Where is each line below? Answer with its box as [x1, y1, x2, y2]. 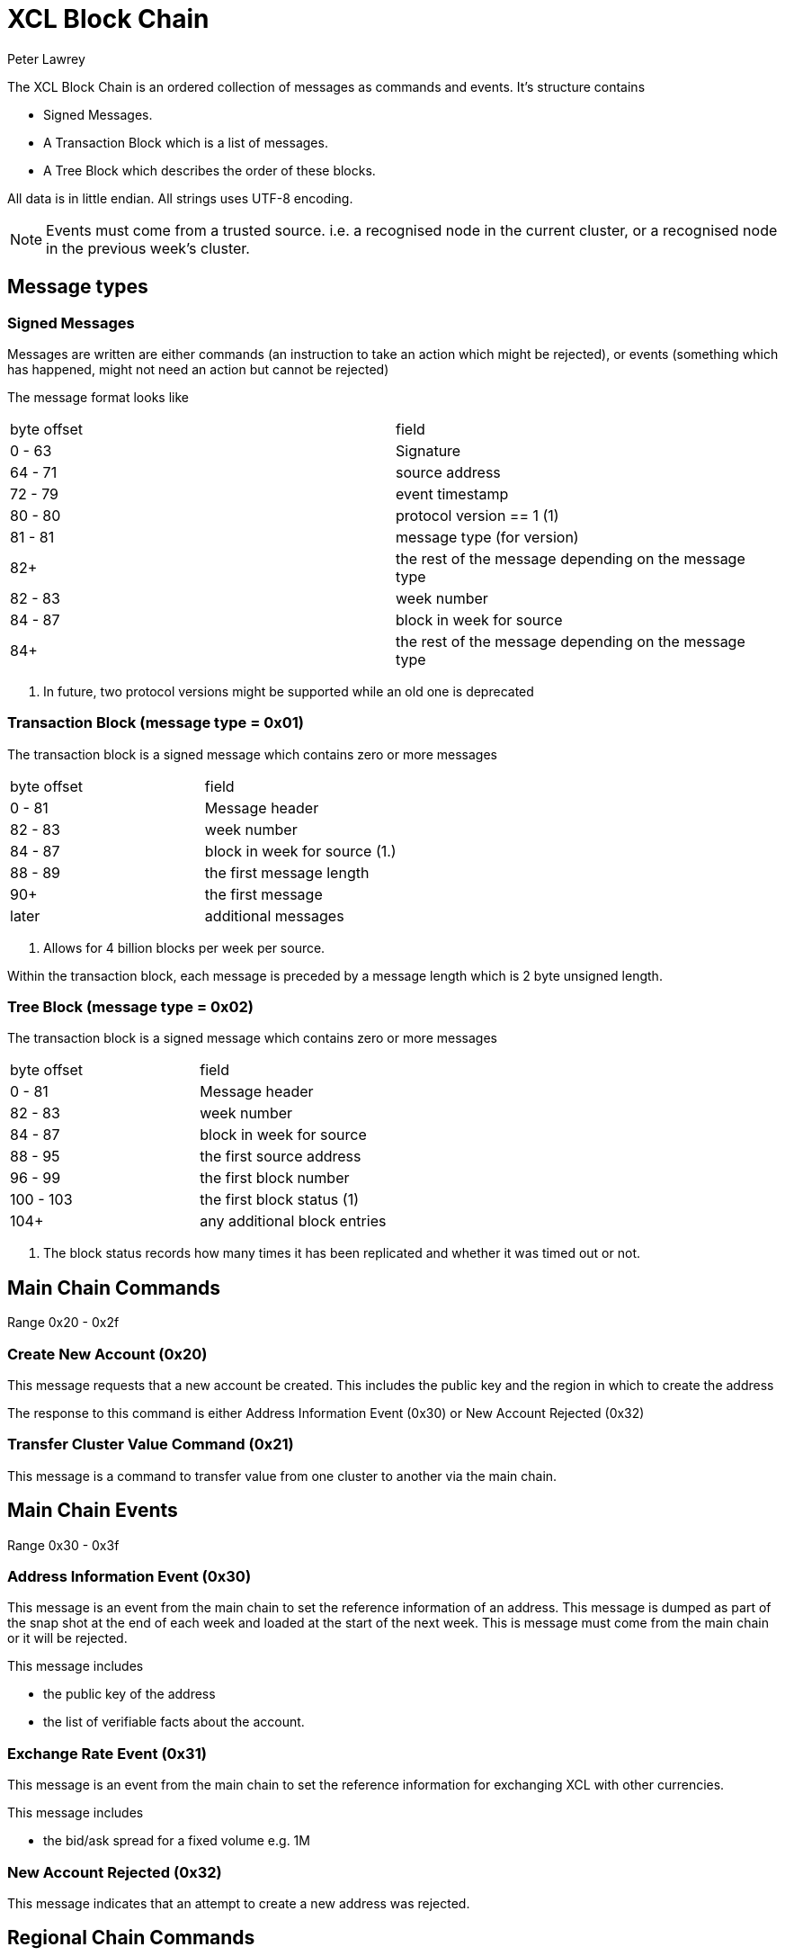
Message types [7, 275, 148, 299]
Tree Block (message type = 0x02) [7, 998, 254, 1017]
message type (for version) [396, 527, 579, 546]
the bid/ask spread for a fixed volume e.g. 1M [43, 1833, 310, 1849]
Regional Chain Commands [7, 1926, 255, 1950]
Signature [396, 441, 461, 460]
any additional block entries [200, 1212, 387, 1231]
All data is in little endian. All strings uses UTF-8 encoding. [7, 190, 353, 206]
